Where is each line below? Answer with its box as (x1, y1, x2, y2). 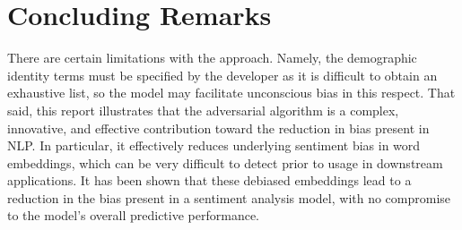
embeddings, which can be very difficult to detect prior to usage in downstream (7, 153, 443, 172)
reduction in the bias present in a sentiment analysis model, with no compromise (7, 188, 451, 207)
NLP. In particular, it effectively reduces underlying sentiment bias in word (7, 136, 421, 155)
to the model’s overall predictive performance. (7, 206, 260, 225)
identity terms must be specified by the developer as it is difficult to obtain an (7, 65, 438, 84)
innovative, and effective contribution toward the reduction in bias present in (7, 118, 430, 137)
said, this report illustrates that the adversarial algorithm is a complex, (7, 100, 399, 119)
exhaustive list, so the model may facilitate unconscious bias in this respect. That (7, 83, 456, 102)
